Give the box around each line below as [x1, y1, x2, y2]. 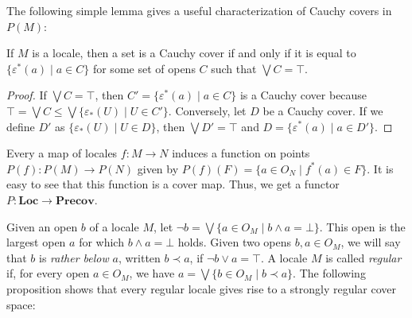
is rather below [39, 249, 109, 266]
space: [6, 296, 36, 312]
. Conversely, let [168, 102, 247, 118]
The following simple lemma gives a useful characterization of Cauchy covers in [6, 2, 392, 18]
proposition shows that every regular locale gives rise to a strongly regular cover [6, 280, 397, 297]
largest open [6, 234, 66, 250]
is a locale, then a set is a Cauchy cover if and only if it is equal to [32, 45, 356, 61]
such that [211, 60, 257, 76]
